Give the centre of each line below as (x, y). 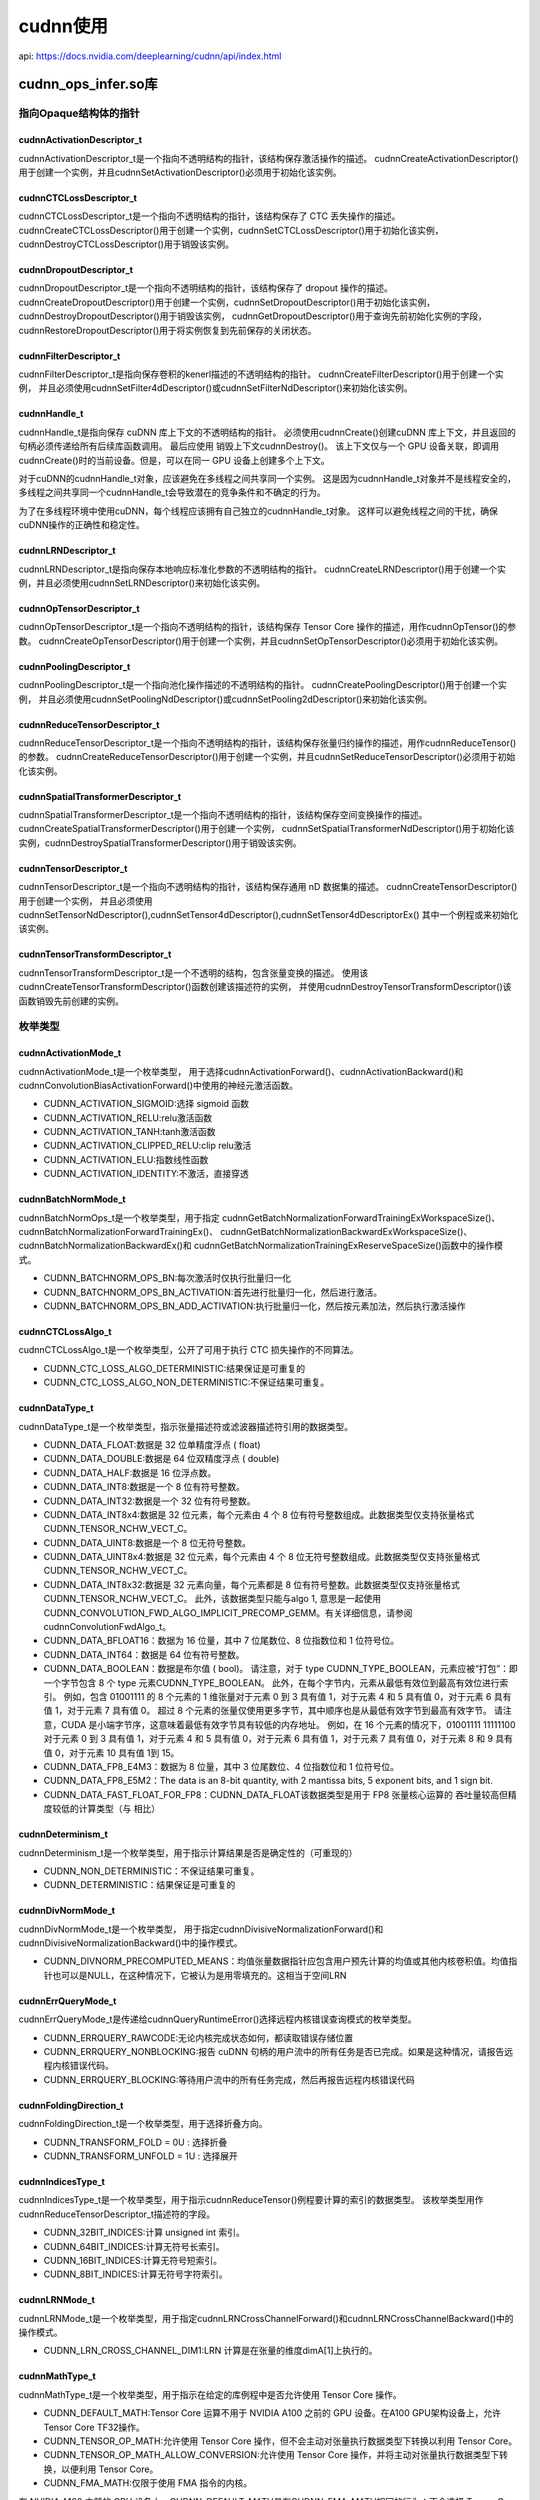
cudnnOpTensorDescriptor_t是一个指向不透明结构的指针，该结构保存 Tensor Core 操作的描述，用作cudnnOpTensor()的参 (267, 627)
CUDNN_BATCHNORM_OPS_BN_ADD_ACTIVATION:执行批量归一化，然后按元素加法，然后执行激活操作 (255, 1306)
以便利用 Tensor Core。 (109, 2469)
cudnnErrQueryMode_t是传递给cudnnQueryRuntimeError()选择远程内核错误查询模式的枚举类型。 (217, 2019)
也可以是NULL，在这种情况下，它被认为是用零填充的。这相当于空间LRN (199, 1975)
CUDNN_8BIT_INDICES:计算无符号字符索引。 (136, 2274)
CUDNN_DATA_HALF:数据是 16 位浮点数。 (130, 1472)
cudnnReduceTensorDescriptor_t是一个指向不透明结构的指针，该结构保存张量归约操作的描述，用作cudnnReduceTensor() (267, 742)
